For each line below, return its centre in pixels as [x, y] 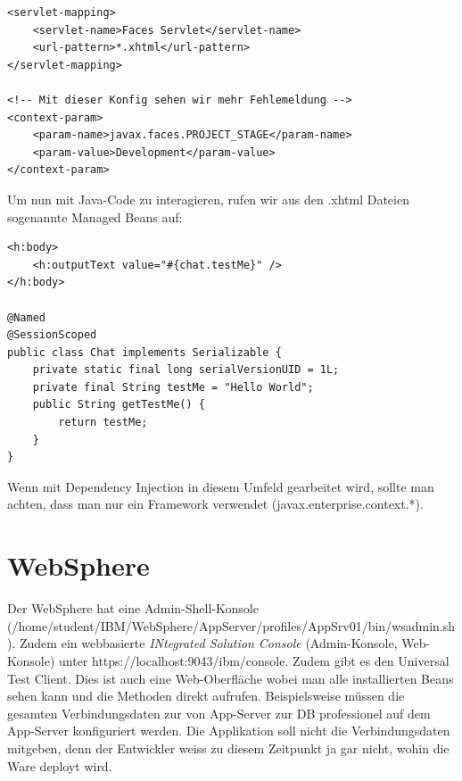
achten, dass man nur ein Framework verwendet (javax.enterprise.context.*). [215, 504]
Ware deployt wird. [60, 765]
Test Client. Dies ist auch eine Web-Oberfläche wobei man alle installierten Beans [231, 678]
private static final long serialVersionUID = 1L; [186, 370]
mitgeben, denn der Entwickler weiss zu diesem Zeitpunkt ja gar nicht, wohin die [228, 748]
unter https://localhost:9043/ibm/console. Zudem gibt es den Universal [254, 660]
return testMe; [103, 423]
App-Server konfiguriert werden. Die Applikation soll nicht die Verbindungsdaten [229, 731]
